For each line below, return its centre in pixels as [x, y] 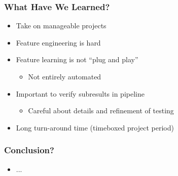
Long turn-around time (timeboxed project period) [95, 127]
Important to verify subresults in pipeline [80, 93]
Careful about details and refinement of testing [101, 111]
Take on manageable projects [61, 26]
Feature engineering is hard [58, 42]
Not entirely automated [65, 76]
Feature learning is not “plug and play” [77, 59]
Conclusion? [29, 150]
